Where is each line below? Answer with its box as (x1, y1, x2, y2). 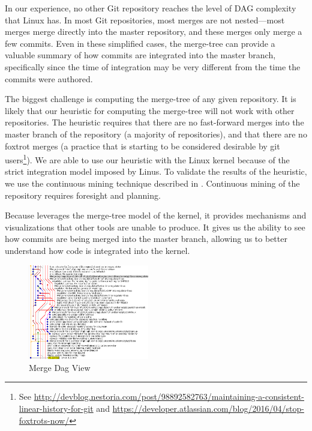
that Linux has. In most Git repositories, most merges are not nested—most (5, 13, 285, 26)
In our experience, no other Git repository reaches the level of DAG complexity (5, 2, 296, 14)
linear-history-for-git (19, 402, 94, 414)
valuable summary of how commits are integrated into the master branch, (5, 49, 276, 61)
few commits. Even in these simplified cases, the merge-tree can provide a (5, 37, 275, 49)
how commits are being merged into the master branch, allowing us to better (5, 232, 287, 245)
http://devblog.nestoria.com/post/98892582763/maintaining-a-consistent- (34, 390, 305, 403)
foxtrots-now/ (19, 414, 70, 426)
